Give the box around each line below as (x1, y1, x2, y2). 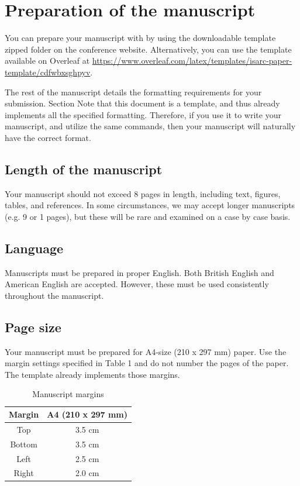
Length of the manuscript (5, 160, 163, 178)
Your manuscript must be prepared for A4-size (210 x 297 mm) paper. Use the (5, 345, 287, 357)
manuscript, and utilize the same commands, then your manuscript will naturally (5, 120, 296, 132)
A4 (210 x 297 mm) (47, 408, 128, 420)
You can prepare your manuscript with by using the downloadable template (5, 32, 276, 44)
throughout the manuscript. (5, 289, 104, 301)
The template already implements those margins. (5, 368, 180, 380)
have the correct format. (5, 131, 91, 143)
